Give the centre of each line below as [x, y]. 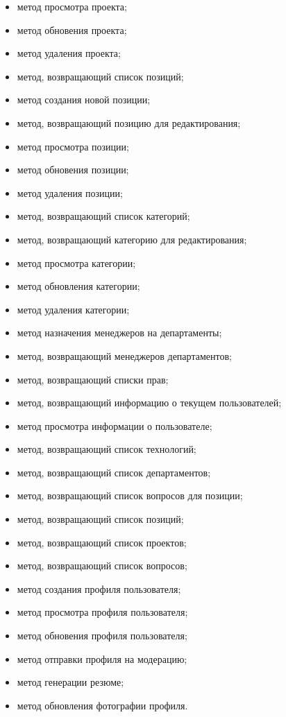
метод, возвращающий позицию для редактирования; [129, 122]
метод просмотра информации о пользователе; [115, 425]
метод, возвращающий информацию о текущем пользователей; [149, 403]
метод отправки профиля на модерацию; [102, 658]
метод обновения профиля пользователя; [102, 636]
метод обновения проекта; [72, 29]
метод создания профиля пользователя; [99, 588]
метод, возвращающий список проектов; [102, 542]
